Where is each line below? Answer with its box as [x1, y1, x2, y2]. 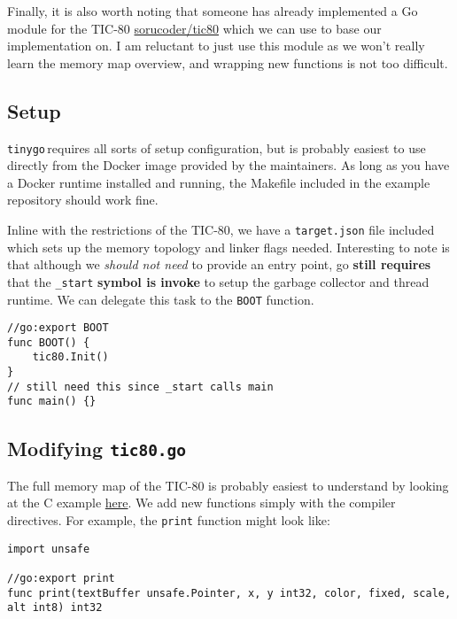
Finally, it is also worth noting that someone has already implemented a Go [7, 2, 418, 19]
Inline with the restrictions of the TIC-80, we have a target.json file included [7, 221, 435, 239]
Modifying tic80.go [7, 434, 187, 461]
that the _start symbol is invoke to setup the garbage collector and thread [7, 272, 430, 290]
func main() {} [7, 395, 97, 408]
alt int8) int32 [7, 601, 103, 615]
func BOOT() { [7, 336, 90, 349]
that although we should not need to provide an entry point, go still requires [7, 255, 431, 274]
